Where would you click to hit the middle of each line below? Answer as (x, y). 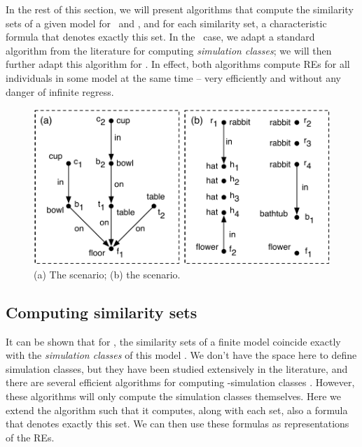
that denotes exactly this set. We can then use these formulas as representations (177, 424)
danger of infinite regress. (60, 91)
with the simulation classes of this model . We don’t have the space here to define (181, 355)
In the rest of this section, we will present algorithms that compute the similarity (180, 9)
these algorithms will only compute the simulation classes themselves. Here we (173, 396)
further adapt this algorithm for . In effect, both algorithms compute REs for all (178, 64)
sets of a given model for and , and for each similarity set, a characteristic (166, 23)
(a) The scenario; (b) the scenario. (107, 274)
